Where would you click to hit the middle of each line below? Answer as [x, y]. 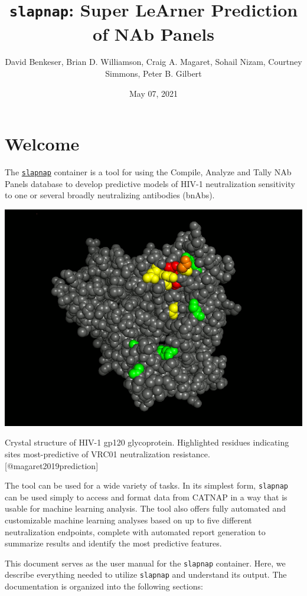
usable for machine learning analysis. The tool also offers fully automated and [146, 508]
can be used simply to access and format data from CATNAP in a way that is [146, 497]
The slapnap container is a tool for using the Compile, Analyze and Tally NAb [148, 172]
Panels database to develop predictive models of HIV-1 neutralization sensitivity [150, 183]
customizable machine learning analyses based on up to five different [128, 520]
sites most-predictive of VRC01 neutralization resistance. [107, 453]
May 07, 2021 [153, 93]
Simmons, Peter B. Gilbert [153, 73]
